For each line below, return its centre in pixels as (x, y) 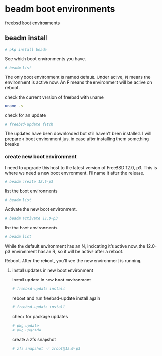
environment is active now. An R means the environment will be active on (79, 82)
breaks (12, 144)
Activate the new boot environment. (41, 209)
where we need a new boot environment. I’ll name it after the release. (75, 173)
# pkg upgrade (26, 330)
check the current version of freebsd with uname (55, 97)
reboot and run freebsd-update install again (56, 298)
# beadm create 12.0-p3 (29, 182)
